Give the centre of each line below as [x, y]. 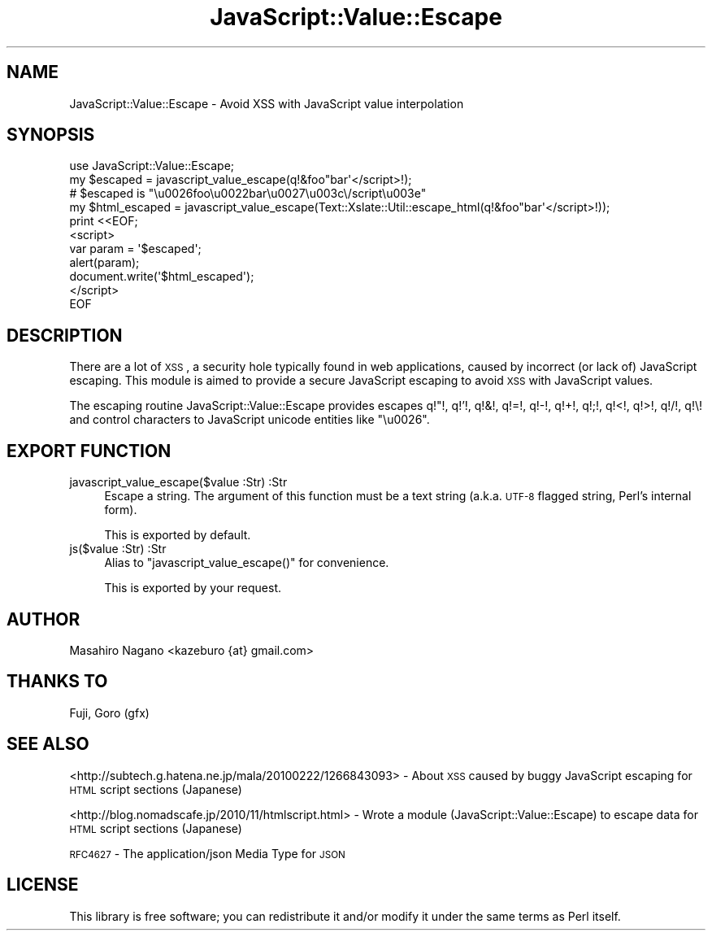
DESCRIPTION [65, 335]
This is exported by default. [178, 535]
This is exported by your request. [193, 588]
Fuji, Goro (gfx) [109, 713]
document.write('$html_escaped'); [162, 277]
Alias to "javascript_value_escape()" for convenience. [247, 563]
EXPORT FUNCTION [89, 451]
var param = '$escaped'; [135, 249]
